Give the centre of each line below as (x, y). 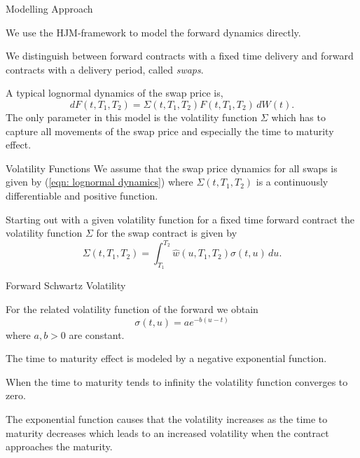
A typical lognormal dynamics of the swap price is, (115, 93)
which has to (298, 117)
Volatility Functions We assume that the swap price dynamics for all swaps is (172, 168)
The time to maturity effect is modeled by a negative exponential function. (166, 358)
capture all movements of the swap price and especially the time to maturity (170, 131)
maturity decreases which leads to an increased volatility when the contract (167, 432)
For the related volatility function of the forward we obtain (132, 309)
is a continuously (292, 182)
